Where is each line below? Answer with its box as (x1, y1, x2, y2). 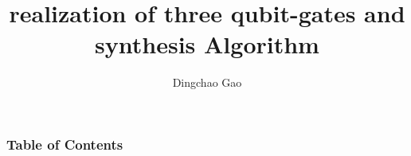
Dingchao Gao (172, 74, 242, 91)
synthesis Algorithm (95, 28, 319, 60)
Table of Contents (6, 134, 123, 154)
